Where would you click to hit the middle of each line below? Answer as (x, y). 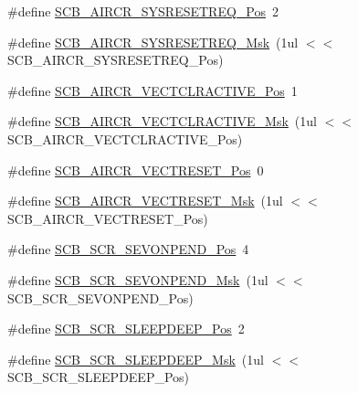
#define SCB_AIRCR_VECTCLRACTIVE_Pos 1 (153, 90)
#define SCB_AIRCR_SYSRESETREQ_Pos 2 (143, 11)
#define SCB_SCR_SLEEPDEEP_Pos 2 (126, 329)
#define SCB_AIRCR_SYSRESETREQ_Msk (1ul (153, 42)
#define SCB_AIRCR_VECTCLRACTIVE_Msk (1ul (162, 121)
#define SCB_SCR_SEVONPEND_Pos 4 (128, 249)
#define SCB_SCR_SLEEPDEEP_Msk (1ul (136, 359)
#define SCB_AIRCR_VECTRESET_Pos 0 (136, 170)
